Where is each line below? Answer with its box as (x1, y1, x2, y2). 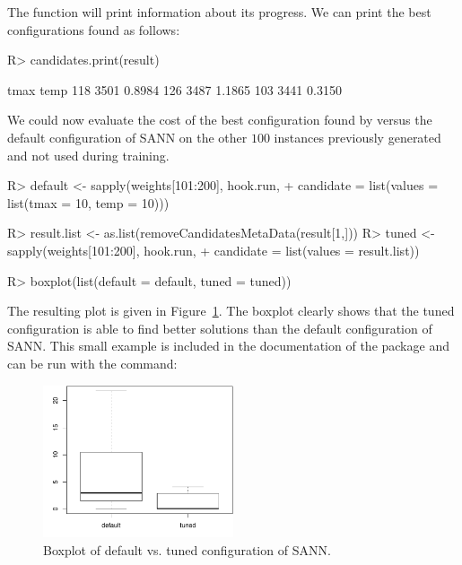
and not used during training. (7, 145, 170, 164)
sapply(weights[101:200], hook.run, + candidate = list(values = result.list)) (7, 240, 420, 259)
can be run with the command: (7, 353, 178, 372)
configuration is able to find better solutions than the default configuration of (7, 318, 432, 337)
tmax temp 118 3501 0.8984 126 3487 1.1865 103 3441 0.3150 (7, 80, 342, 99)
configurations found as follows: (7, 20, 180, 39)
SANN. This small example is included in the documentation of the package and (7, 336, 449, 355)
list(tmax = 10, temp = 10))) (7, 193, 170, 212)
